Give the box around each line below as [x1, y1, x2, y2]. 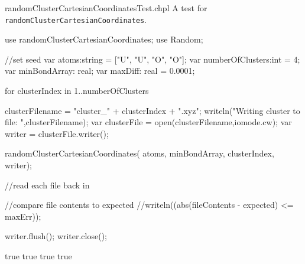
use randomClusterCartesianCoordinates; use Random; [5, 33, 203, 45]
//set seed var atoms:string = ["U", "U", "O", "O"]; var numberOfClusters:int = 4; [5, 53, 300, 65]
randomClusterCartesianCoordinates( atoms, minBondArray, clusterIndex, [5, 147, 274, 159]
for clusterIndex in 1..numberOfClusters [5, 84, 149, 97]
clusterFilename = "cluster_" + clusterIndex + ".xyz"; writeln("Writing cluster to [5, 104, 300, 116]
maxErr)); [5, 210, 41, 222]
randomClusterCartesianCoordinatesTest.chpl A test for [5, 2, 207, 14]
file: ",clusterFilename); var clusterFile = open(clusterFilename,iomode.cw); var [5, 116, 292, 128]
